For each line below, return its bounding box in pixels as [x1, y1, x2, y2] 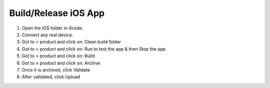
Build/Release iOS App [9, 7, 105, 18]
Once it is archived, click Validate [21, 66, 90, 72]
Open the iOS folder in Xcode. [21, 25, 83, 31]
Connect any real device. [21, 31, 73, 37]
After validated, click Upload [21, 74, 80, 80]
